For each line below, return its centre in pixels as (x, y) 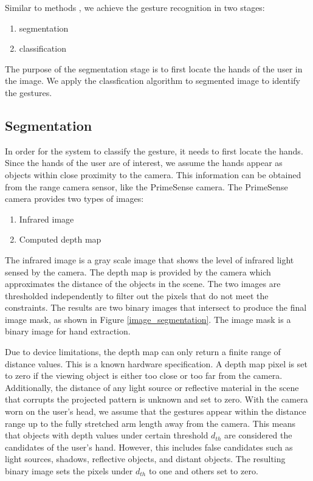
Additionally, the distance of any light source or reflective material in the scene (152, 387)
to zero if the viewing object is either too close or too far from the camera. (144, 375)
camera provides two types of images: (74, 199)
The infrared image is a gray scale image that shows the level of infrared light (150, 259)
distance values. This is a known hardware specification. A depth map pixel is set (156, 363)
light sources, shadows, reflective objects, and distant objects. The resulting (145, 459)
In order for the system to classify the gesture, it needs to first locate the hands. (154, 151)
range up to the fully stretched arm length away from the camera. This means (150, 423)
